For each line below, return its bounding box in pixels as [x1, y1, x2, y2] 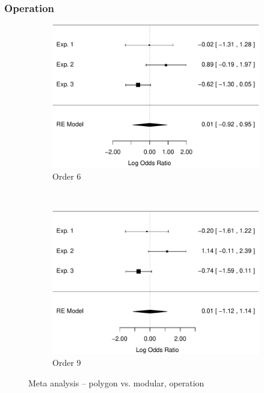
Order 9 [52, 356, 81, 369]
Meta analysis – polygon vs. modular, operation [28, 376, 204, 389]
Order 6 [52, 170, 81, 183]
